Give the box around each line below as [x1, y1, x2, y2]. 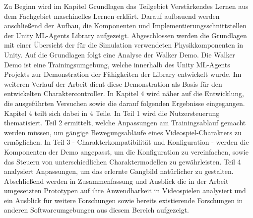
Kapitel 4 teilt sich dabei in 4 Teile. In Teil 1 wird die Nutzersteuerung [4, 108, 220, 118]
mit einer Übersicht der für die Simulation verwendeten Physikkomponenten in [4, 40, 244, 50]
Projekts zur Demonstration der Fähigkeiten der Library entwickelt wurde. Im [4, 69, 242, 79]
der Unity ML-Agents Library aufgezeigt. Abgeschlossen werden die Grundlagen [4, 30, 247, 40]
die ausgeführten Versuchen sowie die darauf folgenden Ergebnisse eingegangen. [4, 98, 245, 108]
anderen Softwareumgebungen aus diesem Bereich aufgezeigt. [4, 205, 190, 215]
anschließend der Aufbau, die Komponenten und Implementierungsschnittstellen [4, 20, 247, 31]
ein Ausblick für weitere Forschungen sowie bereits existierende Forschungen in [4, 195, 243, 205]
